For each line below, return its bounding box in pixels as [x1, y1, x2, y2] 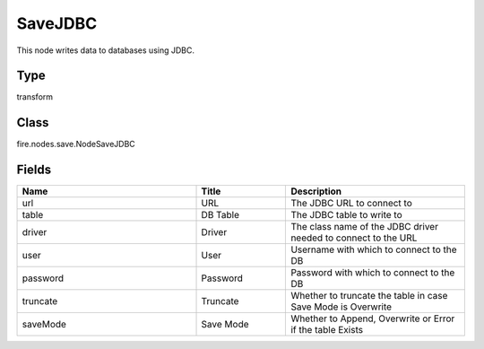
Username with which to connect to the [290, 243, 457, 256]
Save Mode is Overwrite [290, 301, 393, 313]
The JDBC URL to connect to [290, 197, 412, 210]
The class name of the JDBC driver [290, 221, 439, 233]
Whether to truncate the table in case [290, 290, 448, 302]
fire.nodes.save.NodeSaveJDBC [16, 139, 136, 150]
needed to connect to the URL [290, 231, 418, 244]
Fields [16, 162, 52, 178]
